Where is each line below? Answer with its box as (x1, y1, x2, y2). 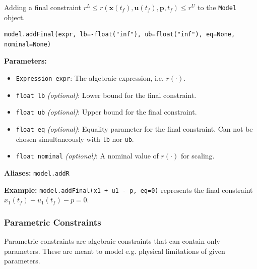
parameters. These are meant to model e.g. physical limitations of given (4, 245, 225, 256)
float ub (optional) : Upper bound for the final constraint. (16, 106, 197, 117)
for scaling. (180, 150, 215, 161)
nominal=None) (4, 40, 51, 48)
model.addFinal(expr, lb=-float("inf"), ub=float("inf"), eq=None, (4, 31, 235, 38)
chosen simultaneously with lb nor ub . (16, 133, 134, 144)
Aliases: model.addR (4, 167, 70, 178)
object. (4, 12, 25, 22)
